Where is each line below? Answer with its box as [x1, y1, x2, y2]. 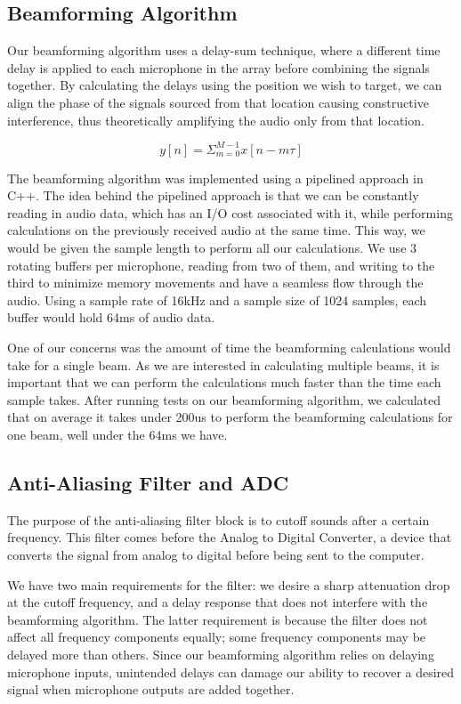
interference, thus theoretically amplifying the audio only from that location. [7, 110, 425, 129]
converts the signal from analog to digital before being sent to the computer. [7, 545, 425, 563]
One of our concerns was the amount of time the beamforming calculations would [7, 338, 451, 357]
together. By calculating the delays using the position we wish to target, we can [7, 76, 442, 94]
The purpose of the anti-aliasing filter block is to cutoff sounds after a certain [7, 510, 430, 529]
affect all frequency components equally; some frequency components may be [7, 627, 426, 646]
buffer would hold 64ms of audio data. [7, 308, 215, 327]
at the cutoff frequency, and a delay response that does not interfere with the [7, 593, 428, 611]
